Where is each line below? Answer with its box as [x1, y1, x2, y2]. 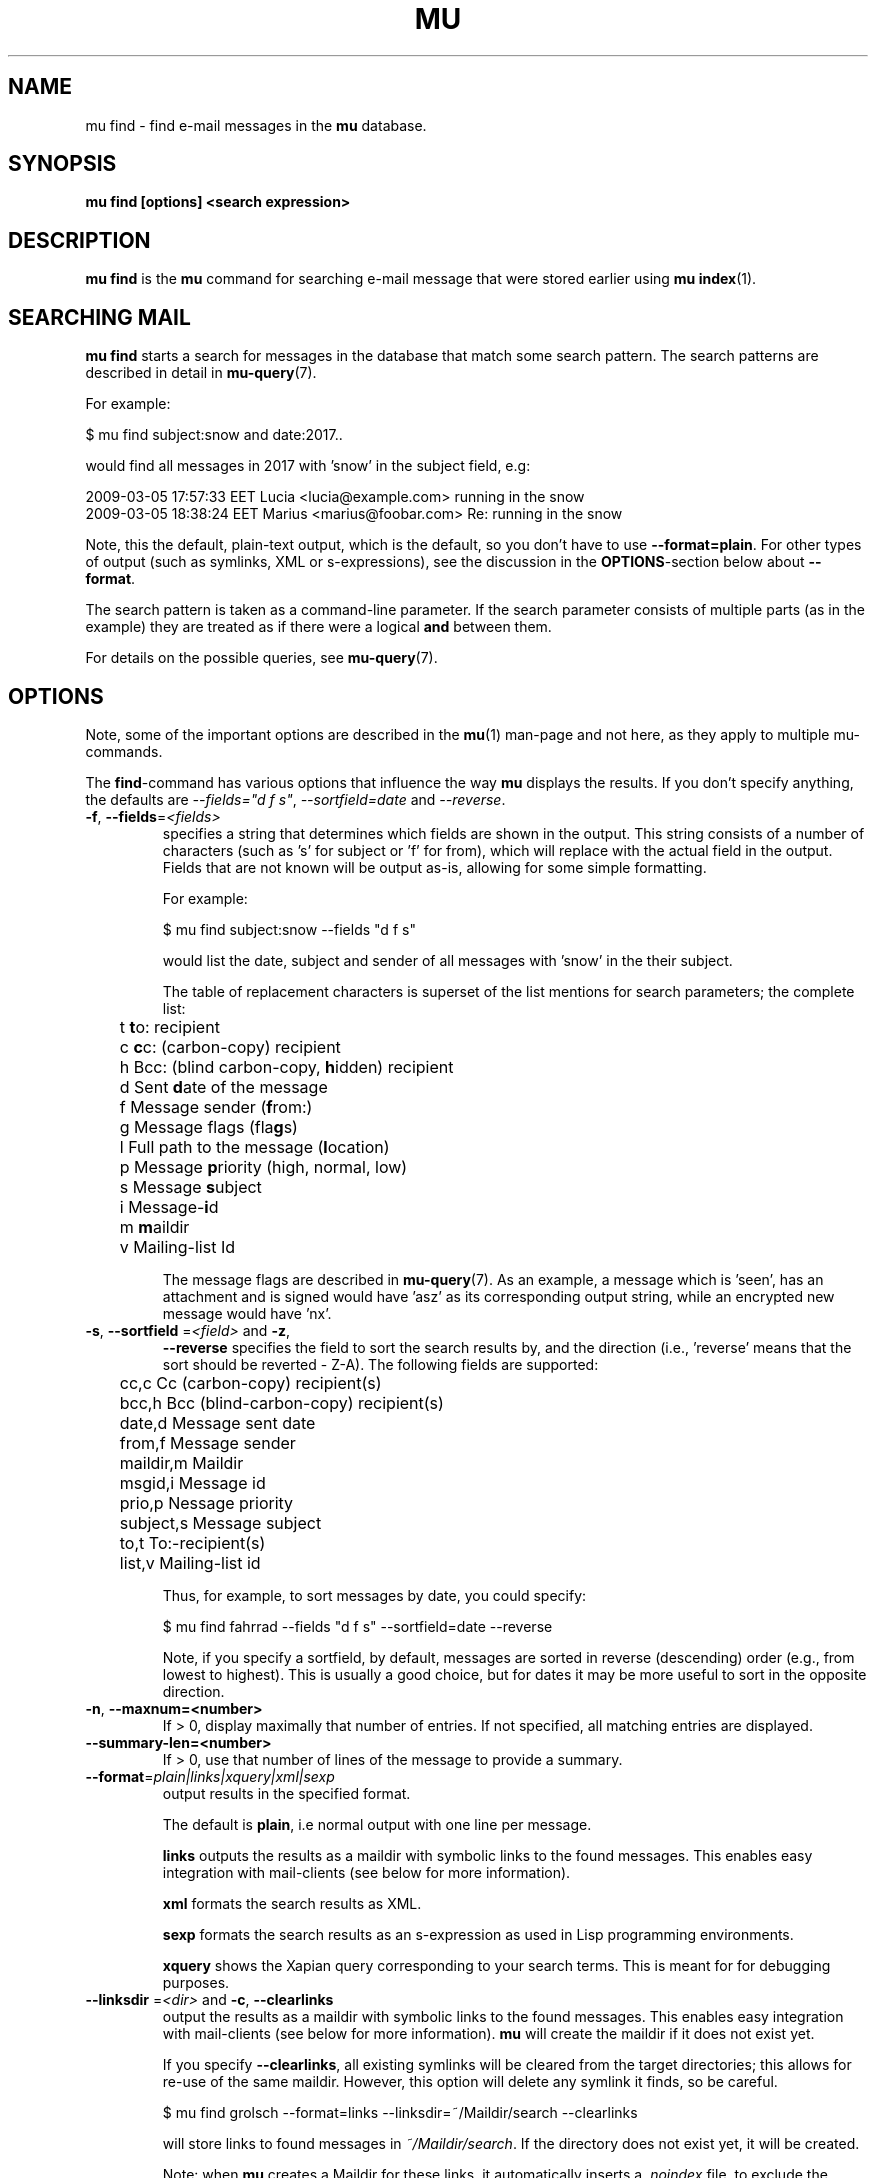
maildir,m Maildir [119, 1452, 244, 1473]
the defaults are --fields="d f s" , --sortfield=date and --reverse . [85, 790, 506, 808]
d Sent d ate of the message [119, 1076, 328, 1097]
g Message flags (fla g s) [119, 1116, 298, 1137]
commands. [85, 742, 163, 760]
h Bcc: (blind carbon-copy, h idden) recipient [119, 1056, 454, 1077]
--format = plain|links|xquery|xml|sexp [85, 1767, 335, 1785]
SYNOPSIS [8, 151, 117, 177]
